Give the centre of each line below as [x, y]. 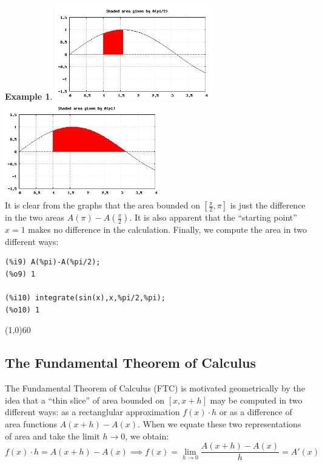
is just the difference [268, 205]
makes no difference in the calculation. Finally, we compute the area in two [167, 229]
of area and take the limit [52, 436]
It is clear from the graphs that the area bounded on [102, 205]
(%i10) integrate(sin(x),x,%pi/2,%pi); [85, 298]
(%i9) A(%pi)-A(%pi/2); [53, 262]
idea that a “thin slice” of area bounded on [85, 400]
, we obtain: [147, 436]
